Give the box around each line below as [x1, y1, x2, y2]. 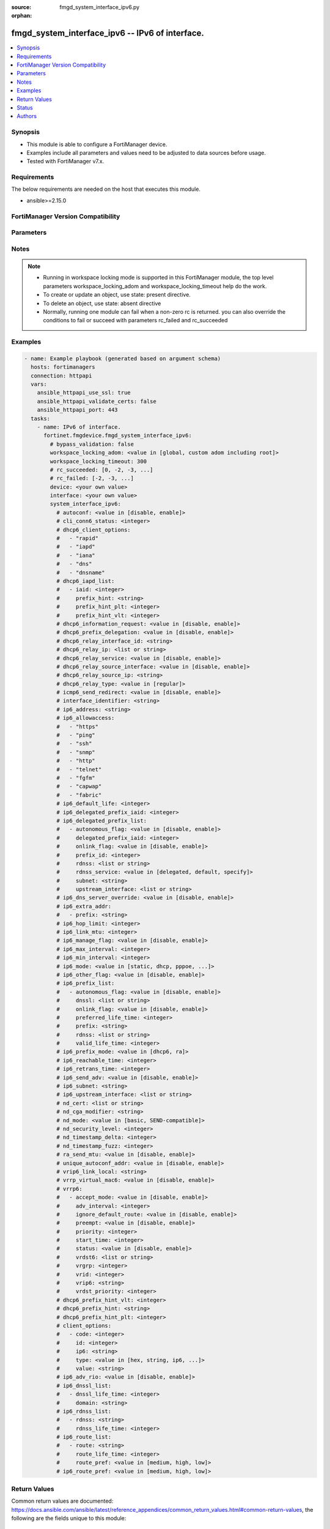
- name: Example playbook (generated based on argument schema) [24, 355, 221, 362]
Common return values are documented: [11, 1497, 114, 1505]
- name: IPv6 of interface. [37, 423, 122, 431]
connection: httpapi [31, 372, 92, 379]
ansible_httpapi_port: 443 [37, 407, 119, 413]
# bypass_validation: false [50, 440, 134, 448]
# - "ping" [56, 731, 96, 739]
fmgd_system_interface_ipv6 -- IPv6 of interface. [11, 28, 205, 39]
